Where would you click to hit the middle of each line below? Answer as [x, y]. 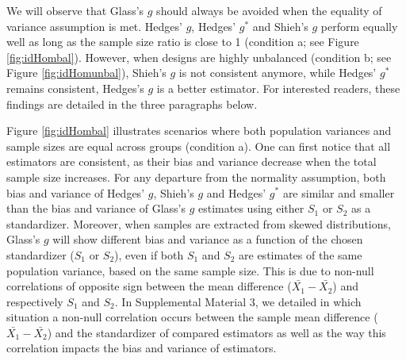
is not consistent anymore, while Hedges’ [278, 73]
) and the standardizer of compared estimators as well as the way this [216, 332]
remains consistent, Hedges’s [75, 88]
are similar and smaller [339, 192]
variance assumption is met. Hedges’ [94, 26]
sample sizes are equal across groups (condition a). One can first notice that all [199, 146]
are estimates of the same [301, 254]
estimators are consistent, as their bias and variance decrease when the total [192, 161]
